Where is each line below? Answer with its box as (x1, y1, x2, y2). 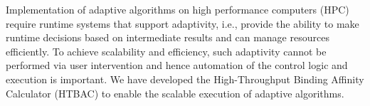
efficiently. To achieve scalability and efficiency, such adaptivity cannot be (6, 43, 327, 58)
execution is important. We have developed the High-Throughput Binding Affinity (6, 71, 364, 86)
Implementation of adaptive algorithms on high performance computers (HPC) (6, 2, 349, 16)
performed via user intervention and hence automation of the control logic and (6, 58, 348, 73)
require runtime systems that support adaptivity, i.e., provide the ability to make (6, 16, 359, 31)
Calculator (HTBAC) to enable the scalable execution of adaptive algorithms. (6, 85, 344, 100)
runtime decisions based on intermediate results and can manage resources (6, 30, 329, 45)
